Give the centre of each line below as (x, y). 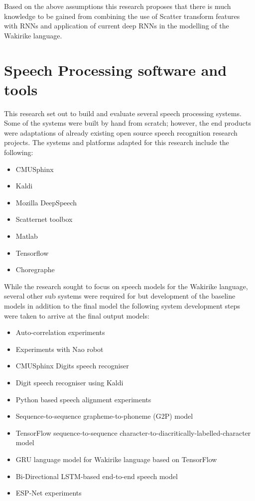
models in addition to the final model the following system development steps (122, 306)
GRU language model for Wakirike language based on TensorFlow (116, 459)
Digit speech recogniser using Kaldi (69, 382)
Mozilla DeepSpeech (46, 202)
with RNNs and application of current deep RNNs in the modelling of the (117, 26)
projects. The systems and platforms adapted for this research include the (117, 142)
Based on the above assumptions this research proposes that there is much (118, 6)
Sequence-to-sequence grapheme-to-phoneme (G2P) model (104, 416)
